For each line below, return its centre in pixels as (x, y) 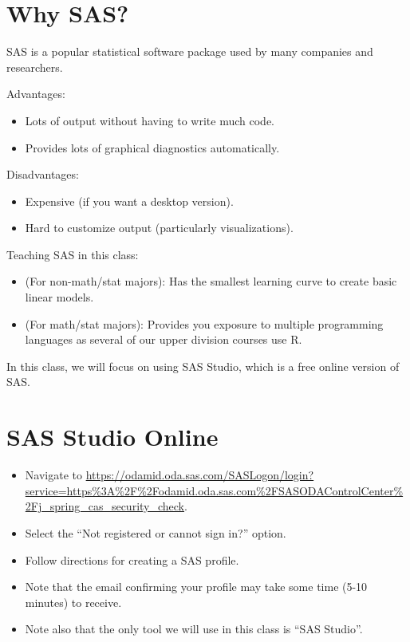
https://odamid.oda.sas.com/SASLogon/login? (200, 475)
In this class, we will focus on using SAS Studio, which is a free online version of (203, 366)
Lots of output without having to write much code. (150, 120)
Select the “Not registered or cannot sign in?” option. (156, 532)
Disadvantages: (43, 174)
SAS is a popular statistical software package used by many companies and (190, 51)
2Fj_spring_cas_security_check (105, 506)
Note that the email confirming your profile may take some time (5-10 (196, 587)
